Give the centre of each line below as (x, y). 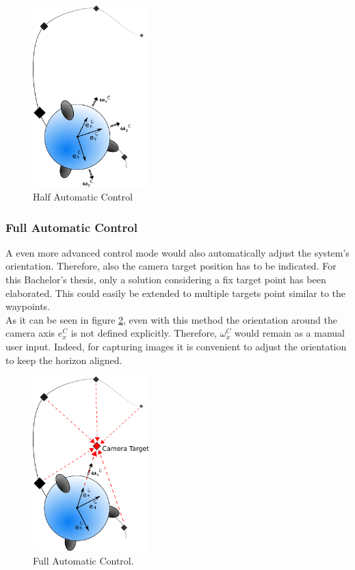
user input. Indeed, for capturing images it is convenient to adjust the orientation (176, 346)
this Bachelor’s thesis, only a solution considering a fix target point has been (166, 280)
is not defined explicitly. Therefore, (144, 333)
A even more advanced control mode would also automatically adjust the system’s (177, 252)
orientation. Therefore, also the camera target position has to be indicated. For (171, 266)
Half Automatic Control (83, 197)
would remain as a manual (289, 333)
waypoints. (28, 306)
